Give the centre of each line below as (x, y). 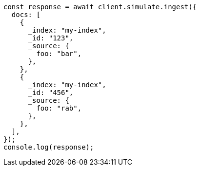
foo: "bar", (59, 54)
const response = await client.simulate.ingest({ (100, 7)
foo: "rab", (59, 108)
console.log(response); (49, 147)
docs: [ (26, 15)
